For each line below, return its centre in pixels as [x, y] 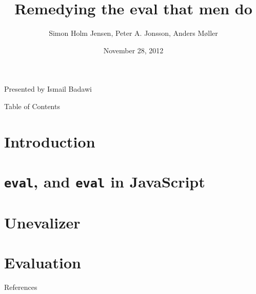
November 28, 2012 [133, 50]
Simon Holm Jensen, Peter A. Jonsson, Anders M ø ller [133, 33]
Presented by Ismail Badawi [48, 89]
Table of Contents [32, 106]
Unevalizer [42, 222]
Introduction [50, 141]
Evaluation [43, 262]
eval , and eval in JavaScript [105, 182]
